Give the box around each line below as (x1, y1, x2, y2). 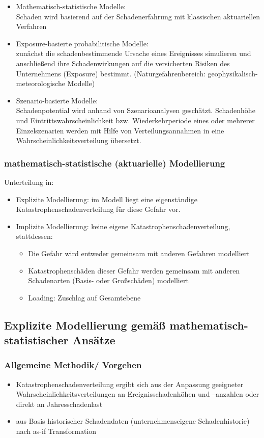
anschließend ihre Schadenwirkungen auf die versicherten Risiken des (16, 58, 230, 68)
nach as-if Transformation (16, 426, 97, 436)
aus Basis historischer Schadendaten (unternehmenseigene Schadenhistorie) (16, 416, 250, 426)
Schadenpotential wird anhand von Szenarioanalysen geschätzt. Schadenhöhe (16, 105, 255, 116)
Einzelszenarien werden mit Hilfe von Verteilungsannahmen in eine (16, 125, 224, 135)
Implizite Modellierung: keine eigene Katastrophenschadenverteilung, (16, 221, 230, 231)
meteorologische (16, 78, 65, 89)
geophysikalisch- (208, 68, 258, 78)
